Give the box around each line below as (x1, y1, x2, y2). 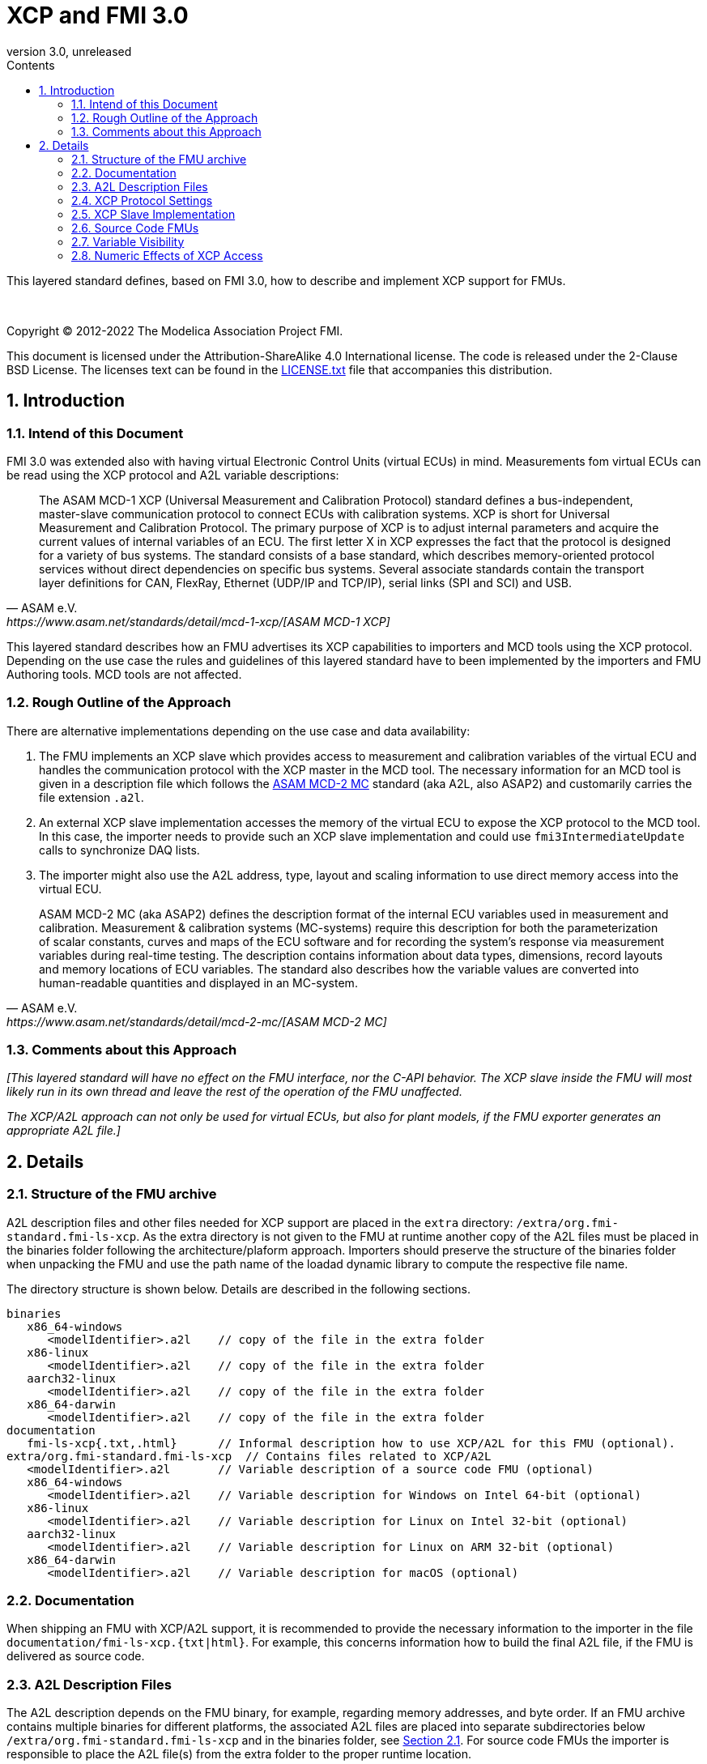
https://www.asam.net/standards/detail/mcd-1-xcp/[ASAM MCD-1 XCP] (6, 614, 390, 628)
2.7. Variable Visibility (71, 234, 185, 249)
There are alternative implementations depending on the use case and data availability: (6, 723, 471, 738)
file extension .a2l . (39, 790, 144, 804)
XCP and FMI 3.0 (6, 2, 189, 29)
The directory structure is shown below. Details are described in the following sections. (6, 1281, 471, 1296)
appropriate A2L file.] (6, 1123, 121, 1138)
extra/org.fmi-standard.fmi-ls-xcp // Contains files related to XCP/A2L (6, 1449, 492, 1463)
